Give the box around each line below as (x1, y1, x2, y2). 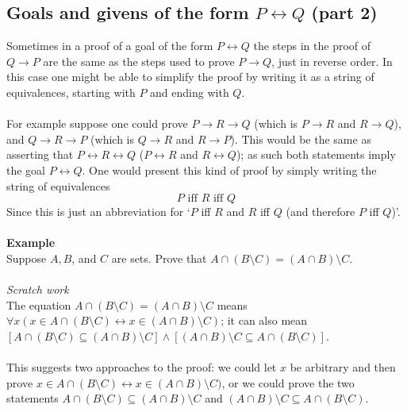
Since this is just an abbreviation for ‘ (6, 203, 190, 220)
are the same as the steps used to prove (43, 52, 235, 69)
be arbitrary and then (290, 359, 396, 375)
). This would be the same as (230, 130, 371, 147)
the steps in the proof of (253, 37, 371, 54)
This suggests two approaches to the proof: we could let (6, 359, 277, 375)
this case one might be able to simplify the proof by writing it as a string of (6, 68, 374, 85)
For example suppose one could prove (6, 115, 188, 132)
